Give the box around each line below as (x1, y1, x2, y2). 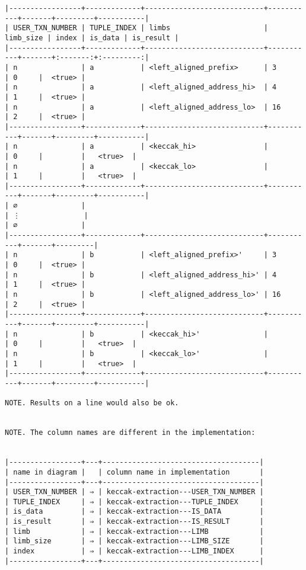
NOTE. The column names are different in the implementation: (5, 428, 256, 437)
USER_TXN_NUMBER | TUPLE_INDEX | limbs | (13, 24, 268, 33)
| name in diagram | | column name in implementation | (5, 467, 264, 476)
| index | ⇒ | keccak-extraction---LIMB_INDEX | (5, 547, 264, 556)
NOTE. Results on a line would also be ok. (5, 399, 179, 408)
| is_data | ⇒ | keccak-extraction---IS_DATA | (5, 507, 264, 516)
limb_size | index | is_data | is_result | (5, 33, 179, 42)
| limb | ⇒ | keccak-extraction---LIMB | (5, 527, 264, 536)
